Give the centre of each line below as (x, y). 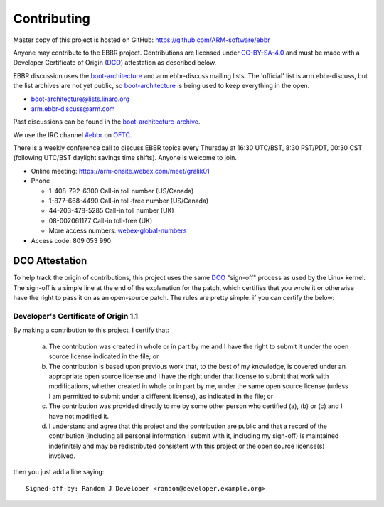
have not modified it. (79, 416)
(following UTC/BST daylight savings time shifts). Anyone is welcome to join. (125, 158)
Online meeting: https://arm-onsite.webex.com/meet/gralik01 (120, 171)
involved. (62, 456)
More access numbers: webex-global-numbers (118, 230)
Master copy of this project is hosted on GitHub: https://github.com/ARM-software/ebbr (142, 40)
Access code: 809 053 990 (71, 240)
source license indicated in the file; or (104, 356)
